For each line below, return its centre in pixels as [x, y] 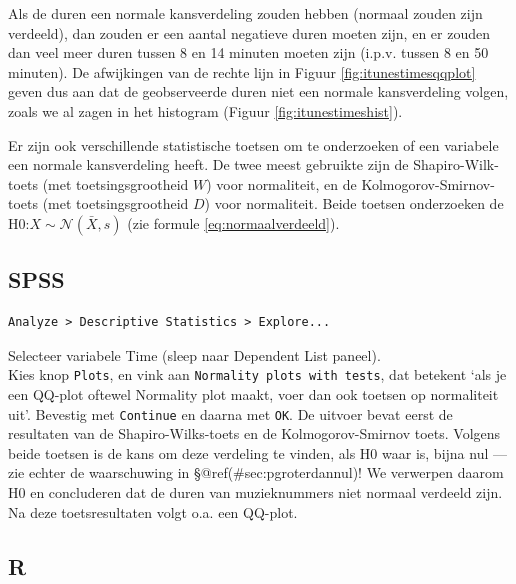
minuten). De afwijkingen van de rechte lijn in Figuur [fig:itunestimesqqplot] [242, 71]
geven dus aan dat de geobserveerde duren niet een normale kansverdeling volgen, [258, 91]
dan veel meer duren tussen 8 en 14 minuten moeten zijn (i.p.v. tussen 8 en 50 [248, 52]
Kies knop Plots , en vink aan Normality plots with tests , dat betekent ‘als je [257, 374]
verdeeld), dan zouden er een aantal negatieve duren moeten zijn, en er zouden [249, 32]
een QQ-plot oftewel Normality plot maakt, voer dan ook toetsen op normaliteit [253, 393]
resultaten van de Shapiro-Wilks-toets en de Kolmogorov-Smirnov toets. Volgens [254, 433]
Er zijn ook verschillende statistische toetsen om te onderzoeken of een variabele [253, 144]
